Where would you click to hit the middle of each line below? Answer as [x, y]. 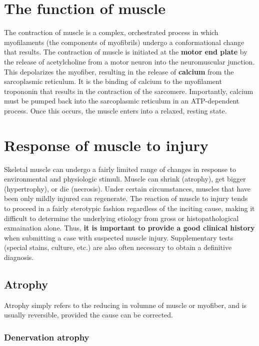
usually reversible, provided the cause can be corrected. [88, 315]
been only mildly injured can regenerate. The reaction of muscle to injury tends [126, 198]
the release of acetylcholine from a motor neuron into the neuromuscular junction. [129, 61]
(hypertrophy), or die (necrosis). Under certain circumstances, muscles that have [127, 188]
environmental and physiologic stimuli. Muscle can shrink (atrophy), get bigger [125, 179]
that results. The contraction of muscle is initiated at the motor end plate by [126, 52]
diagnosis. [19, 257]
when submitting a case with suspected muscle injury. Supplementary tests [119, 237]
